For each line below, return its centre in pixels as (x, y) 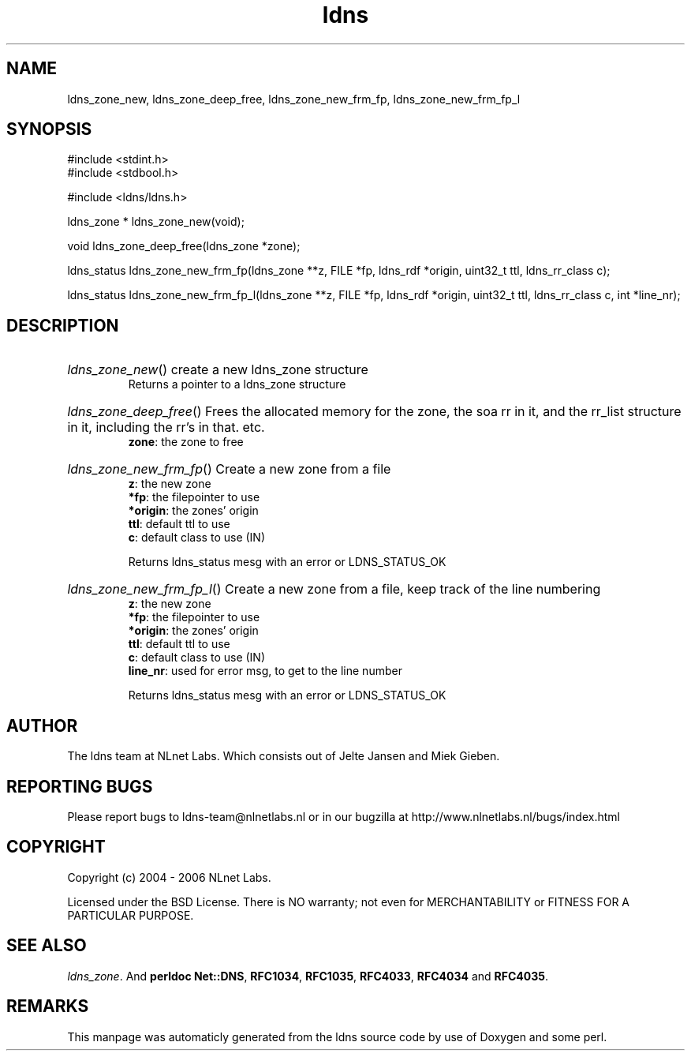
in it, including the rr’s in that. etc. (166, 427)
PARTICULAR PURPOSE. (131, 915)
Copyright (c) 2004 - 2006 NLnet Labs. (169, 877)
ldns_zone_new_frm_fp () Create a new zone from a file (229, 469)
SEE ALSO (47, 946)
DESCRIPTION (63, 325)
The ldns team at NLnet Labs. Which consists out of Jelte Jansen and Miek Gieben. (284, 756)
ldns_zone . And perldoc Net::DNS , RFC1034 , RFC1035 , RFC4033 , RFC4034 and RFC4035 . (308, 976)
